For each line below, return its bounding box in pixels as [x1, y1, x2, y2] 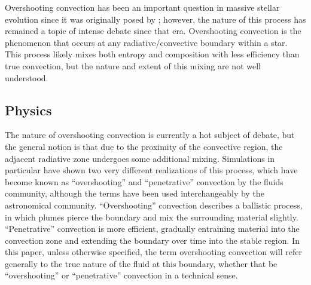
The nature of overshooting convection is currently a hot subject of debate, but [5, 128, 295, 141]
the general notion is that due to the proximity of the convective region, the [5, 140, 283, 152]
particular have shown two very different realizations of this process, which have [5, 164, 298, 176]
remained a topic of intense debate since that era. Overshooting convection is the [5, 24, 301, 37]
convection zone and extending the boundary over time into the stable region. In [5, 234, 300, 246]
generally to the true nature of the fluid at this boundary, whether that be [5, 257, 278, 269]
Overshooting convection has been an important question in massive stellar [5, 1, 280, 13]
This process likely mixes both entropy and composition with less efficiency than [5, 48, 300, 60]
